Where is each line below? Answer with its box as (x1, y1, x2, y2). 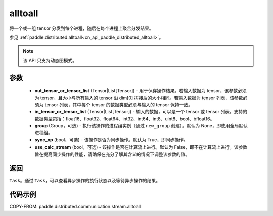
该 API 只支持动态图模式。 (23, 57, 77, 63)
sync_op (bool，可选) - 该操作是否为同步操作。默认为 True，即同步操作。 (34, 136, 188, 143)
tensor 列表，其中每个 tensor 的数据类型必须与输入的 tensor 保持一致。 (44, 101, 193, 108)
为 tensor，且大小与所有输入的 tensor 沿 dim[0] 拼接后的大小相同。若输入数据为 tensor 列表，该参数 (34, 95, 243, 101)
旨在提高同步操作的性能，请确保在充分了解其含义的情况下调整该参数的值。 (34, 151, 190, 157)
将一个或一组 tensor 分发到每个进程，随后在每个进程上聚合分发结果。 (9, 25, 154, 31)
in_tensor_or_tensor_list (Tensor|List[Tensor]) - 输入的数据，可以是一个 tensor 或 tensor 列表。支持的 (34, 109, 248, 115)
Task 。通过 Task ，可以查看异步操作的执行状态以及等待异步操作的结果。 (9, 177, 161, 183)
